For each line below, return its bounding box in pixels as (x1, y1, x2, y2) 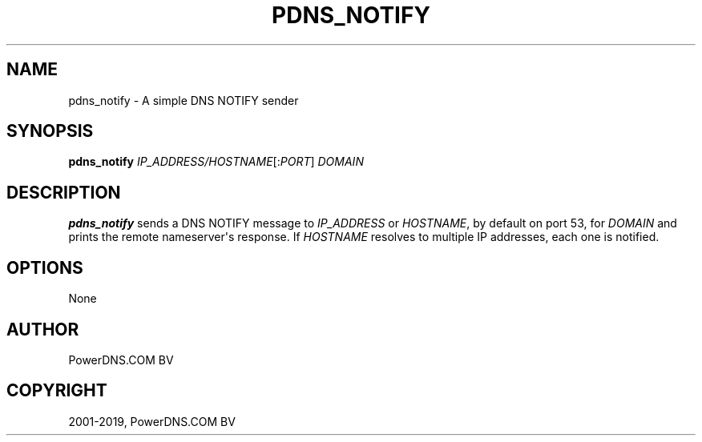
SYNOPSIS (6, 121, 94, 142)
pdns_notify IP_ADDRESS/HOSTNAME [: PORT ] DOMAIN (68, 155, 364, 169)
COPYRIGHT (6, 380, 107, 401)
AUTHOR (6, 319, 79, 340)
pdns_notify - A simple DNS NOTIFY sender (68, 93, 299, 107)
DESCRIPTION (6, 182, 121, 203)
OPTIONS (6, 257, 83, 278)
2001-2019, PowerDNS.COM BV (68, 414, 236, 428)
